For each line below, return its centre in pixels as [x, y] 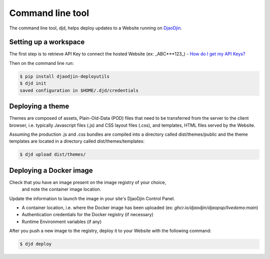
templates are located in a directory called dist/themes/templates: [77, 141]
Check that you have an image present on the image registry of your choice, [88, 182]
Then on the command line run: [41, 63]
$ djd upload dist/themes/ [53, 154]
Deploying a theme [39, 107]
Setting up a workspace [47, 42]
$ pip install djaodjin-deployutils [65, 76]
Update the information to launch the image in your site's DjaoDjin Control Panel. [92, 198]
